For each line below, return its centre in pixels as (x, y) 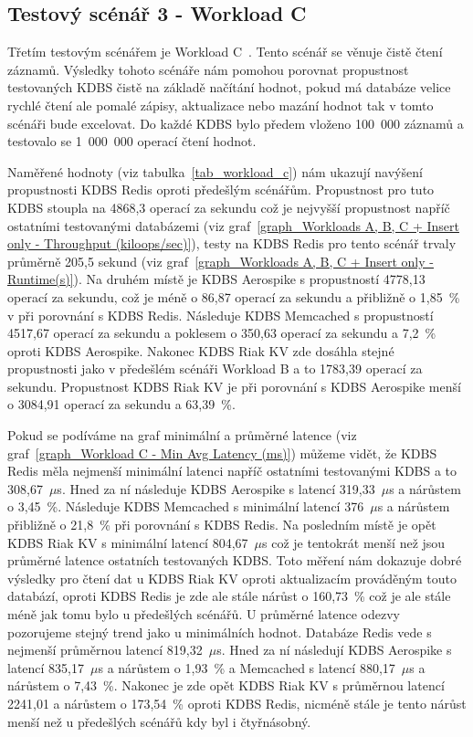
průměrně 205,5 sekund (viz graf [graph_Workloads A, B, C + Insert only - (221, 261)
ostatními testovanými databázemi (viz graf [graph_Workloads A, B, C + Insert (233, 225)
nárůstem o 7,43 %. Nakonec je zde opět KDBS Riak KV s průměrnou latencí (226, 685)
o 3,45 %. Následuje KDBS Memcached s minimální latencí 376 (186, 506)
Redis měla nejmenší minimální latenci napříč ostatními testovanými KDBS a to (232, 471)
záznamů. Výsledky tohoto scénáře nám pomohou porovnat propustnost (208, 69)
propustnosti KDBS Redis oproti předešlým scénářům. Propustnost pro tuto (221, 190)
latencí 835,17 (46, 667)
